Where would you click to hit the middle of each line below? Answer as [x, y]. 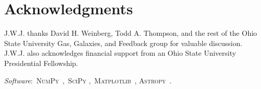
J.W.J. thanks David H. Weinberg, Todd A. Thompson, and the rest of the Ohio [131, 33]
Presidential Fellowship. [41, 63]
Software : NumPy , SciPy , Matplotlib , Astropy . [88, 80]
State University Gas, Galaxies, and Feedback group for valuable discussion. [123, 43]
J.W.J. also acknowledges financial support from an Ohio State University [120, 53]
